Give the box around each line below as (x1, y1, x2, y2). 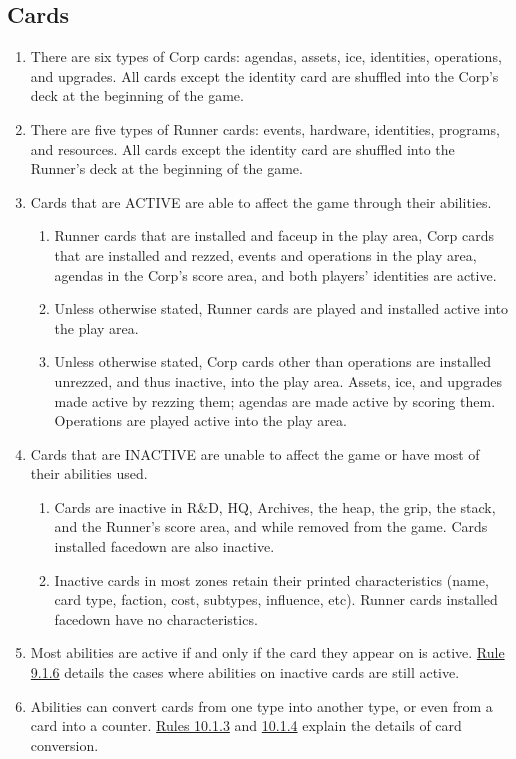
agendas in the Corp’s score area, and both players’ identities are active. (54, 264, 497, 285)
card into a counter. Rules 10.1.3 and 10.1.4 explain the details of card (30, 715, 462, 736)
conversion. (30, 734, 99, 755)
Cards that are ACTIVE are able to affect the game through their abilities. (30, 191, 492, 212)
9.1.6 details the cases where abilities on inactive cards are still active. (30, 662, 460, 683)
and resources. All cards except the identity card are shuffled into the (30, 138, 455, 159)
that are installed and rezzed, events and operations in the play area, (54, 244, 477, 265)
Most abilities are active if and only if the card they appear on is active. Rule (30, 642, 505, 663)
